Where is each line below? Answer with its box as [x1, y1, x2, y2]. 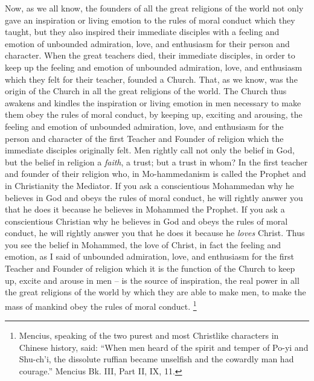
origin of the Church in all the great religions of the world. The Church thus [5, 85, 287, 97]
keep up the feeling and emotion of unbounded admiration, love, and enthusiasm [5, 60, 303, 73]
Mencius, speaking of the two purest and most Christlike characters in [19, 329, 279, 342]
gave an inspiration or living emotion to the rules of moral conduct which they [5, 13, 295, 26]
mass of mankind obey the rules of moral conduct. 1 [5, 298, 197, 312]
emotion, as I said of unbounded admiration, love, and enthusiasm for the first [5, 250, 294, 263]
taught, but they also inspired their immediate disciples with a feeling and [5, 25, 280, 38]
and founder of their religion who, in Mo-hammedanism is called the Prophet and [5, 167, 306, 180]
